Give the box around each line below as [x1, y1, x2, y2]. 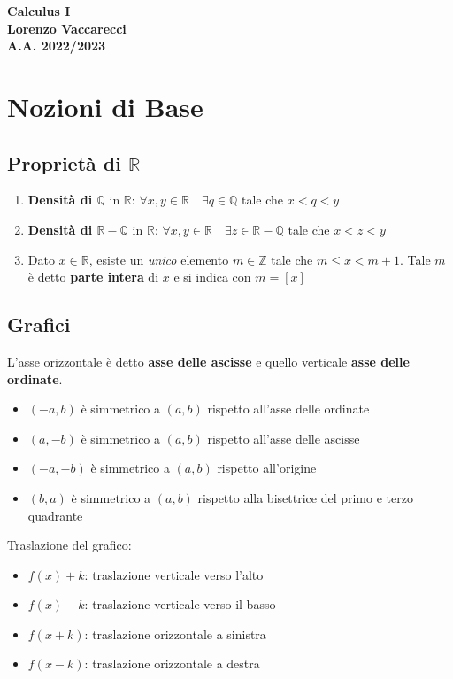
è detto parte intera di [27, 267, 159, 286]
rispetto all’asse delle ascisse [207, 428, 360, 447]
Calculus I [7, 2, 71, 19]
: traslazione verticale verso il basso [84, 595, 276, 613]
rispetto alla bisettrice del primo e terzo [197, 488, 413, 506]
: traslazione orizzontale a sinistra [84, 624, 266, 643]
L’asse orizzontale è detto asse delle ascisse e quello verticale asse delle [7, 351, 410, 370]
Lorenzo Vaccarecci [7, 19, 127, 37]
